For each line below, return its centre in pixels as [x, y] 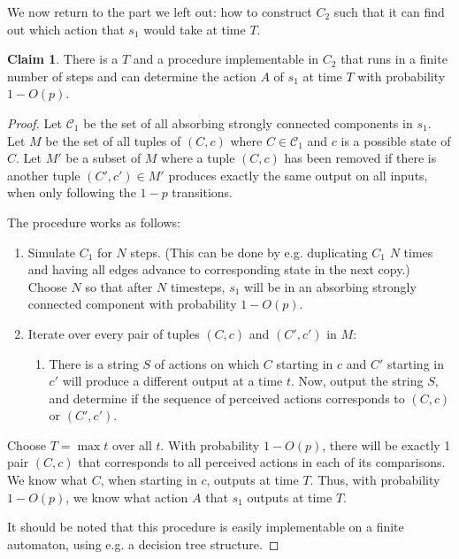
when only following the [72, 192]
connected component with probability [132, 304]
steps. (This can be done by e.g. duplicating [249, 252]
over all [132, 444]
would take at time [195, 29]
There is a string [94, 363]
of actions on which [207, 363]
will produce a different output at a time [172, 381]
